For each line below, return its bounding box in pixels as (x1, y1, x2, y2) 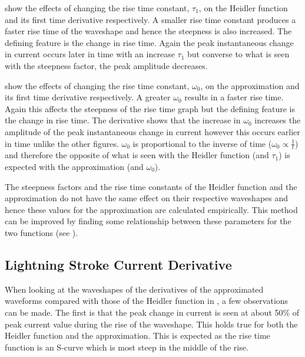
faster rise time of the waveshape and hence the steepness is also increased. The (5, 25, 292, 37)
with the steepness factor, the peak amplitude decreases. (5, 59, 208, 71)
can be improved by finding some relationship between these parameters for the (5, 215, 291, 227)
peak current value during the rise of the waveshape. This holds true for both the (5, 317, 298, 330)
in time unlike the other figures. (5, 137, 119, 149)
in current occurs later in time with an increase (5, 48, 175, 60)
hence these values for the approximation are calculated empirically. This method (5, 203, 298, 215)
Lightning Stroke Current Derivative (5, 255, 232, 273)
